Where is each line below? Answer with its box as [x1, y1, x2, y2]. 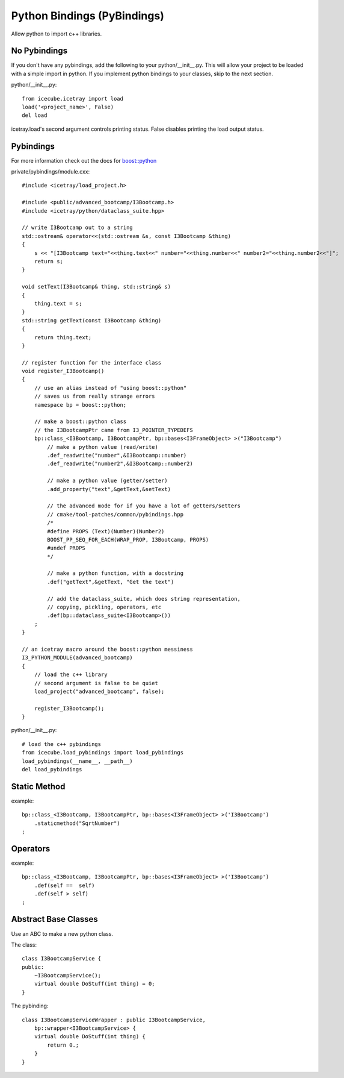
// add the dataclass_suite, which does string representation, [47, 595, 241, 602]
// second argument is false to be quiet [34, 680, 159, 686]
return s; [34, 258, 63, 265]
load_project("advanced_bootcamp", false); [34, 688, 165, 695]
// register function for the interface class [22, 359, 162, 366]
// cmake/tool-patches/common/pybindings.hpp [47, 511, 183, 518]
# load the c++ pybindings [22, 741, 102, 747]
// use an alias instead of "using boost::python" [34, 384, 187, 391]
